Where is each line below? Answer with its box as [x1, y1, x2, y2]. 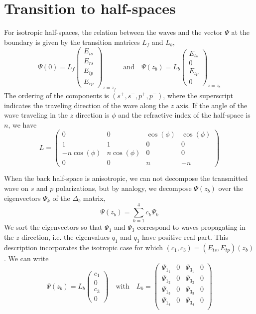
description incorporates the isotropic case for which [4, 242, 163, 252]
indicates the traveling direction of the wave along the [4, 100, 168, 110]
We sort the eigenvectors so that [4, 222, 103, 232]
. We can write [4, 253, 49, 263]
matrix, [83, 192, 106, 203]
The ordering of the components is [4, 90, 109, 100]
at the [231, 27, 250, 37]
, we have [8, 119, 37, 130]
